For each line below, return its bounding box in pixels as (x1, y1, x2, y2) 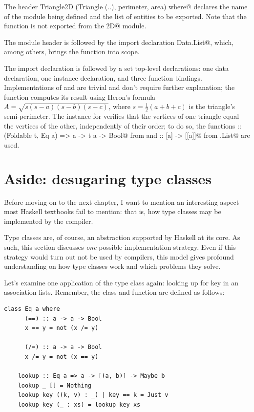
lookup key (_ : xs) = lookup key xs (18, 401, 141, 408)
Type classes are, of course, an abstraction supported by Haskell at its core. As (4, 232, 240, 242)
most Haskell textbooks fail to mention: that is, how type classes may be (4, 206, 221, 217)
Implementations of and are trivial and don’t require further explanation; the (4, 82, 235, 92)
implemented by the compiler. (4, 216, 93, 226)
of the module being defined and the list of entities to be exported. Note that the (4, 11, 247, 21)
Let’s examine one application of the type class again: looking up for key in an (4, 277, 238, 287)
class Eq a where (4, 305, 60, 313)
